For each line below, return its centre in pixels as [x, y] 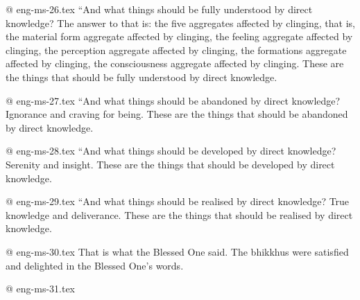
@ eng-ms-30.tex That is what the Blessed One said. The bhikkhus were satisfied [177, 251]
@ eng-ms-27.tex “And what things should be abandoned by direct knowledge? [173, 100]
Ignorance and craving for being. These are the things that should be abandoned [177, 114]
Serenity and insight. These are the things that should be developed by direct [170, 164]
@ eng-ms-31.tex [41, 289]
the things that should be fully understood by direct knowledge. [142, 77]
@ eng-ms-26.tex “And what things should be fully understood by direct [159, 9]
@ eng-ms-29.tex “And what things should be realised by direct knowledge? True [178, 201]
